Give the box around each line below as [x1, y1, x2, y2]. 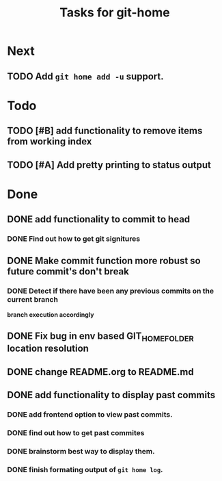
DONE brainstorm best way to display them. [7, 446, 155, 456]
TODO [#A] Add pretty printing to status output [7, 159, 212, 170]
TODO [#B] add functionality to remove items [7, 125, 203, 137]
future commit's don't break [7, 265, 130, 278]
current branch [7, 295, 58, 304]
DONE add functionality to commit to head [7, 213, 191, 225]
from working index [7, 135, 92, 148]
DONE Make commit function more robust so [7, 255, 201, 267]
